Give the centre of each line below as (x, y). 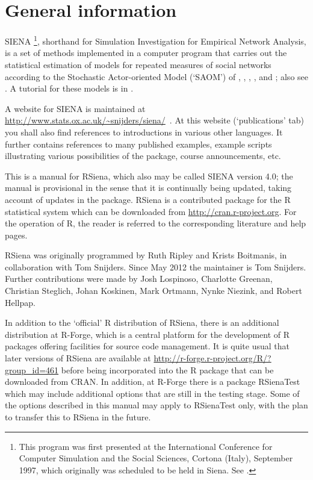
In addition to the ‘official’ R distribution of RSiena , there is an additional (142, 323)
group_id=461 (32, 369)
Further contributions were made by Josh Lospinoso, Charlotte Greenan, (139, 279)
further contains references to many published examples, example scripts (138, 144)
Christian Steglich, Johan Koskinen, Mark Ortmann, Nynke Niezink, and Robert (153, 291)
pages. (16, 235)
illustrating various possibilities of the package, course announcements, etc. (143, 156)
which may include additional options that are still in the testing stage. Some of (152, 393)
